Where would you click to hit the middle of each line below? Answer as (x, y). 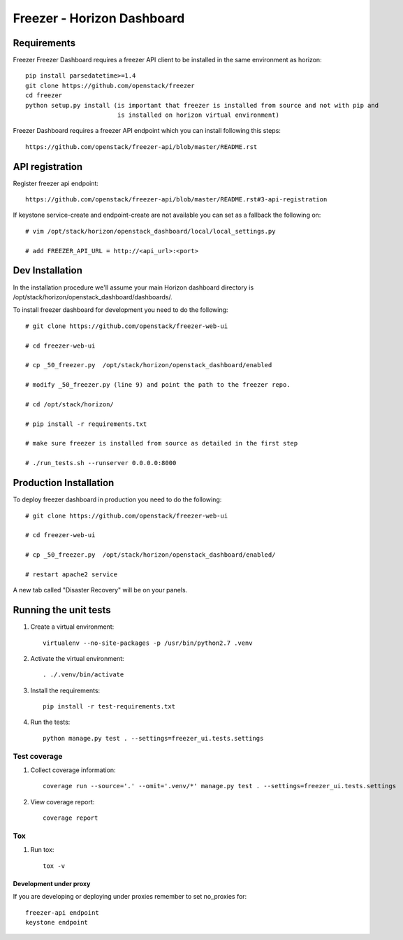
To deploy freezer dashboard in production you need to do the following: (117, 499)
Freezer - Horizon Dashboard (99, 18)
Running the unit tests (62, 610)
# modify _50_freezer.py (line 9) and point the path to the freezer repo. (158, 385)
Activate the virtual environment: (78, 658)
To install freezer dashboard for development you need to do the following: (120, 310)
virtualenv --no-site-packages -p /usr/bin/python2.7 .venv (148, 643)
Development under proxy (52, 883)
